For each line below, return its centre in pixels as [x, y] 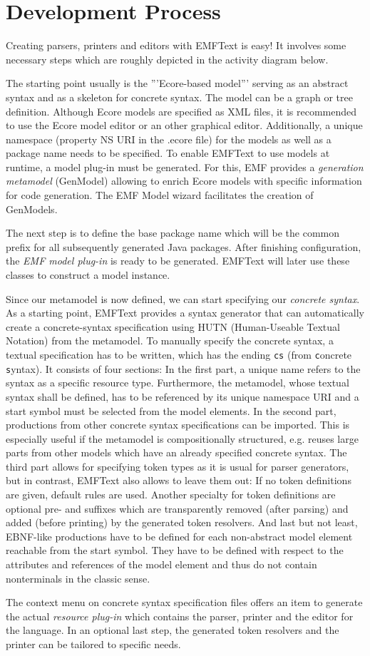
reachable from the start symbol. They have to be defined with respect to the [175, 550]
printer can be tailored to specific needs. [93, 644]
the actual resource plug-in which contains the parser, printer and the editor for [180, 616]
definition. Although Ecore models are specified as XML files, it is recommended [181, 111]
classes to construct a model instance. [88, 275]
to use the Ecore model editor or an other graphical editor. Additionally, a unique [184, 125]
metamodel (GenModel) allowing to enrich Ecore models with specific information [184, 181]
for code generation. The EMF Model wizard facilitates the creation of [160, 195]
